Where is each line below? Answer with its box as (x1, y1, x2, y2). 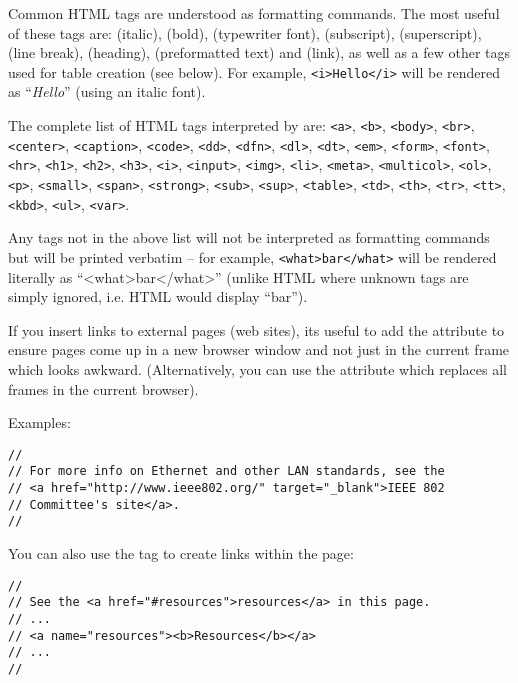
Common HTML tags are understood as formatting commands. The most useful (8, 3, 500, 23)
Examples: (8, 412, 71, 433)
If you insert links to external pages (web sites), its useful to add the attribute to (8, 319, 505, 340)
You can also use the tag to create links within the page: (8, 543, 354, 563)
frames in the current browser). (8, 378, 199, 399)
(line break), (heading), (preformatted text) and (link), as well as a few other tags (8, 42, 511, 63)
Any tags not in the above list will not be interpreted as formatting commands (8, 227, 490, 248)
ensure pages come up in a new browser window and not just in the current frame (8, 339, 510, 360)
